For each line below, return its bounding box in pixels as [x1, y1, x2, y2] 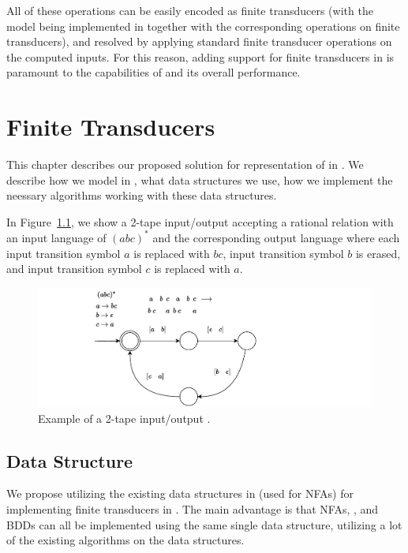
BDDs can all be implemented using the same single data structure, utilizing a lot [6, 516, 402, 532]
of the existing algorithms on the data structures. [6, 532, 245, 548]
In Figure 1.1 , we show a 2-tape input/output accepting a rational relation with [6, 213, 394, 230]
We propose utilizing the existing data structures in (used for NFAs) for [6, 485, 354, 502]
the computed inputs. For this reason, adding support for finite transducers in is [6, 48, 395, 65]
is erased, [355, 245, 401, 261]
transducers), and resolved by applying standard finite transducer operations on [6, 33, 392, 50]
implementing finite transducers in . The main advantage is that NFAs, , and [6, 501, 379, 517]
